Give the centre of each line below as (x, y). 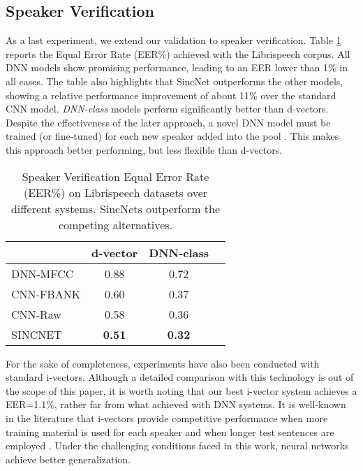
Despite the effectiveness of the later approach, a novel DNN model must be (168, 122)
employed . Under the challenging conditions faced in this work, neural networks (177, 445)
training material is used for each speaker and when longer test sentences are (170, 432)
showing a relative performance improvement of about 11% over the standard (171, 95)
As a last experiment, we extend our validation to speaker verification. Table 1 (173, 40)
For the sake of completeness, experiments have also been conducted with (163, 363)
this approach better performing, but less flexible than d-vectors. (144, 149)
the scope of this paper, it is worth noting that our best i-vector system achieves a (181, 390)
